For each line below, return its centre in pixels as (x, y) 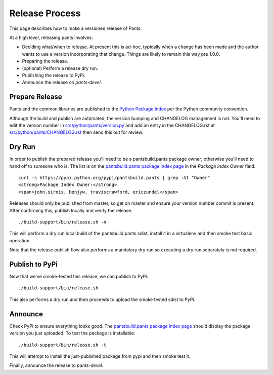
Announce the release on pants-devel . (62, 82)
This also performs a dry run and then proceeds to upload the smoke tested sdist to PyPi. (102, 299)
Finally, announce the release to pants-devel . (56, 365)
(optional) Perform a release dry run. (60, 68)
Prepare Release (36, 97)
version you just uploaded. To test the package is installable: (72, 333)
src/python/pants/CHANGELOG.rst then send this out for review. (76, 132)
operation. (20, 240)
